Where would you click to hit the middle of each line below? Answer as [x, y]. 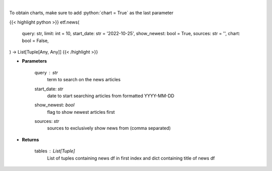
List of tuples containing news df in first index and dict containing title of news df [131, 158]
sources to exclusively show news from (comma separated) [109, 128]
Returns [30, 139]
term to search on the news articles [84, 80]
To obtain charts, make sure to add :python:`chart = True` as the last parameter [91, 13]
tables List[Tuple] [55, 151]
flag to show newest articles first [81, 112]
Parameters [35, 61]
